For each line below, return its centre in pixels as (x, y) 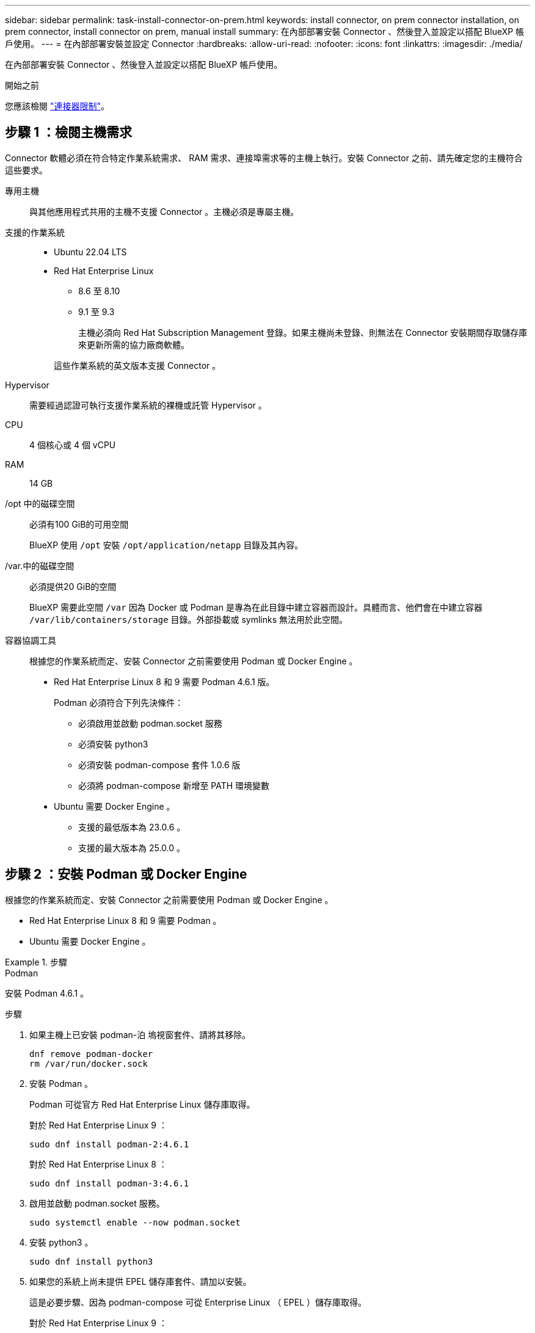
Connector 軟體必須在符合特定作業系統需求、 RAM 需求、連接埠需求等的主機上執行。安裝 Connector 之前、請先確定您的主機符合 (264, 158)
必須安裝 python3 (113, 744)
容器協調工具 (31, 640)
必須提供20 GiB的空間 (73, 586)
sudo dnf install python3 (91, 1261)
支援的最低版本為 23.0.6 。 (132, 827)
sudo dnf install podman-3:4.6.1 (109, 1183)
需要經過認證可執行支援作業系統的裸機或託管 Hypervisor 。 (148, 405)
